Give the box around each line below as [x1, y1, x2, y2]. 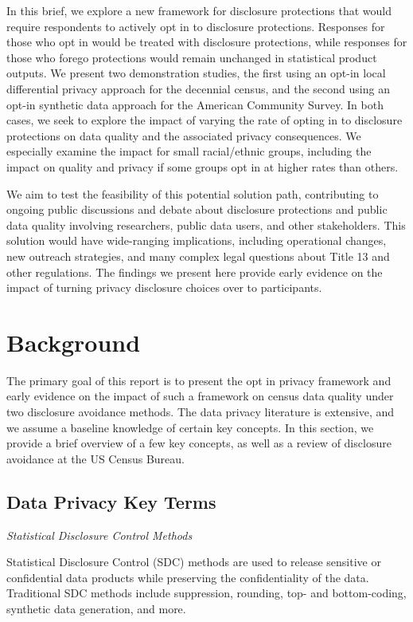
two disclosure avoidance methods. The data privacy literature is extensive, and [6, 404, 395, 419]
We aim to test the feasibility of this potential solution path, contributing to [6, 185, 379, 202]
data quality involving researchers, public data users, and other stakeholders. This [6, 216, 406, 233]
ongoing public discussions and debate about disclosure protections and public [6, 201, 388, 218]
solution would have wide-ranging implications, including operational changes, [6, 232, 387, 249]
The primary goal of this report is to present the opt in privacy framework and [6, 372, 392, 388]
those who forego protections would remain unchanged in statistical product [6, 49, 377, 65]
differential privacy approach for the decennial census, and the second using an [6, 80, 390, 96]
